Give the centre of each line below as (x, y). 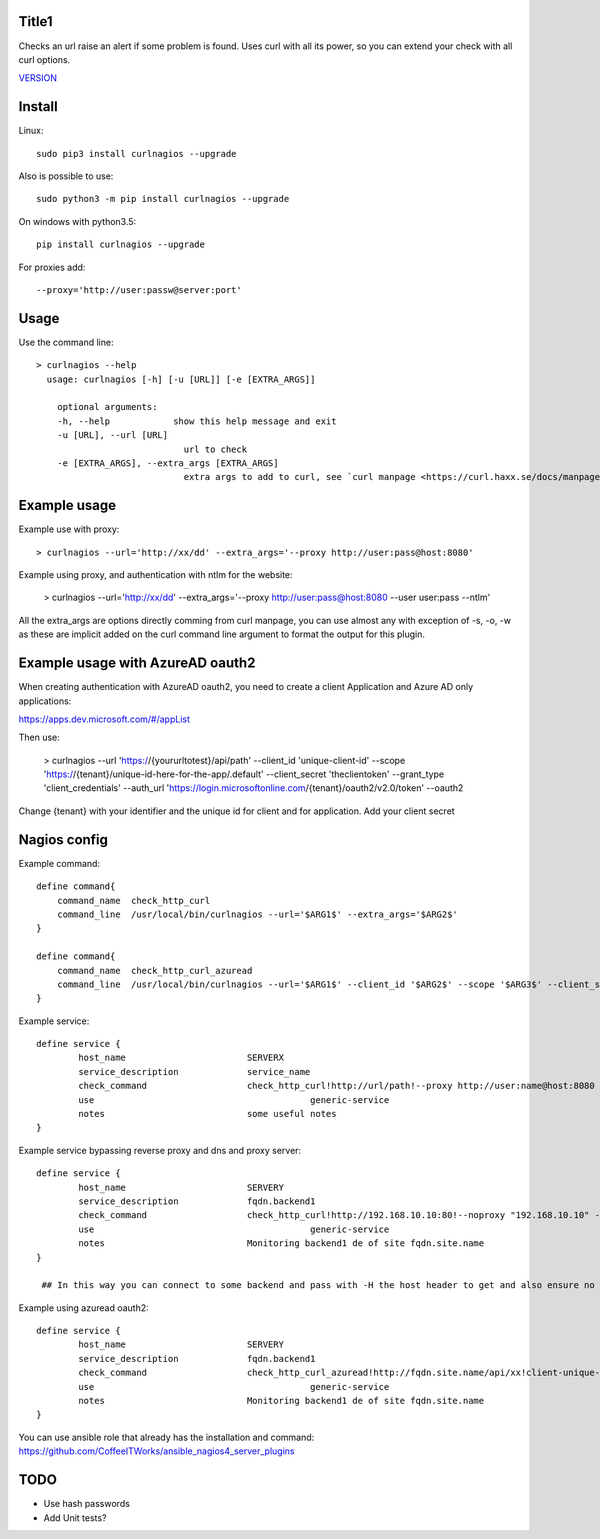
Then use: (39, 737)
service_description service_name (194, 1071)
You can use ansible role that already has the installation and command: (166, 1437)
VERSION (38, 78)
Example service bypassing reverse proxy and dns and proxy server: (160, 1150)
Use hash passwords (86, 1504)
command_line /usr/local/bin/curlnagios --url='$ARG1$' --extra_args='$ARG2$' (257, 914)
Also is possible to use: (66, 176)
